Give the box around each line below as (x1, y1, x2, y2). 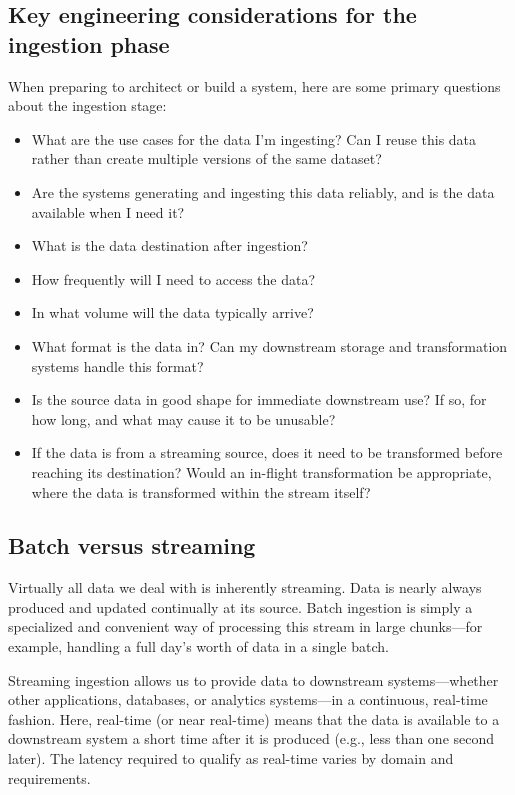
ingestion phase (8, 28, 170, 59)
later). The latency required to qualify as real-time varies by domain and (8, 748, 454, 769)
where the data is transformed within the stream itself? (31, 481, 371, 502)
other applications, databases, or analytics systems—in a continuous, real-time (8, 689, 488, 710)
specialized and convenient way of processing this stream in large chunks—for (8, 616, 483, 637)
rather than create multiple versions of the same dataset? (31, 148, 382, 169)
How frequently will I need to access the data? (31, 268, 316, 289)
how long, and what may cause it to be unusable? (31, 408, 336, 429)
